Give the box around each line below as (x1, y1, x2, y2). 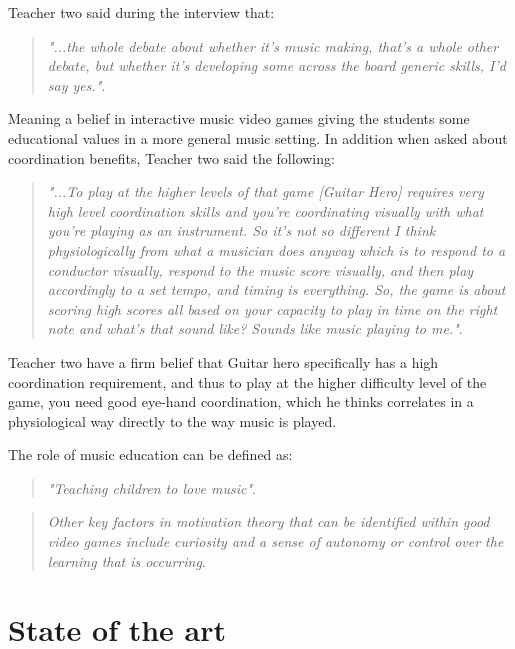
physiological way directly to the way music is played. (8, 410, 337, 431)
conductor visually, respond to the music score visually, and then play (47, 259, 474, 280)
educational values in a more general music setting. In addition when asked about (8, 127, 508, 148)
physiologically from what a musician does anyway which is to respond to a (47, 239, 506, 260)
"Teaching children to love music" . (47, 477, 256, 498)
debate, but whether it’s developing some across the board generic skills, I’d (47, 55, 506, 76)
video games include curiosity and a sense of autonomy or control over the (47, 531, 504, 552)
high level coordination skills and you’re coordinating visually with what (47, 200, 484, 221)
